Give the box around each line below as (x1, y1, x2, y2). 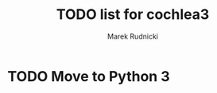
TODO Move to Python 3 (7, 67, 170, 85)
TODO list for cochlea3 (56, 6, 210, 24)
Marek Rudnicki (107, 32, 158, 41)
